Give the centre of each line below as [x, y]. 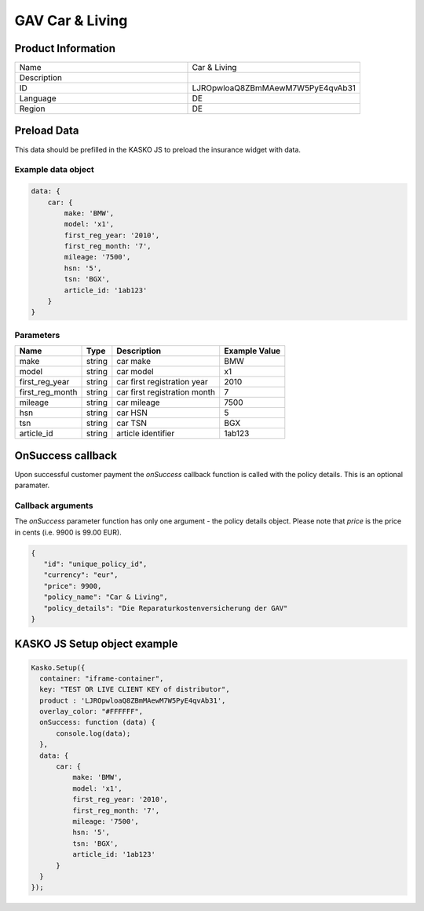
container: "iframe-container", [102, 678]
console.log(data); [93, 733]
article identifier [146, 434]
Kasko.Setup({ [58, 667]
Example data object [54, 170]
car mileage [138, 402]
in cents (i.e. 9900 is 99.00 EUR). [68, 532]
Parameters [37, 335]
